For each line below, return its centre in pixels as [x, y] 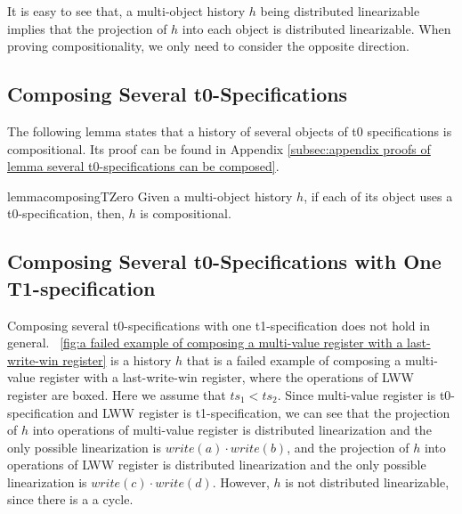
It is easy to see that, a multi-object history [126, 11]
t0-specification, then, [66, 213]
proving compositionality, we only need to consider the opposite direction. [208, 46]
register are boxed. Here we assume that [117, 394]
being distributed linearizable [340, 11]
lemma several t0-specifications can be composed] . [143, 166]
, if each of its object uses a [378, 196]
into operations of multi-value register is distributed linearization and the [232, 430]
